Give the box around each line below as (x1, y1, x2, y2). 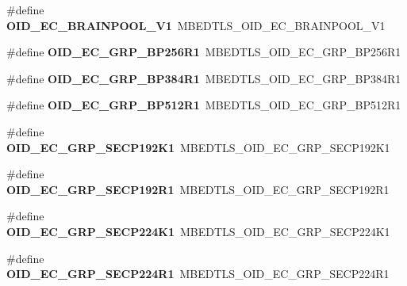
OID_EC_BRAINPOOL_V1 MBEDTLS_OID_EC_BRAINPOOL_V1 (6, 17, 386, 33)
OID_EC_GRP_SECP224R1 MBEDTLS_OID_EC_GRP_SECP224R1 (6, 265, 390, 282)
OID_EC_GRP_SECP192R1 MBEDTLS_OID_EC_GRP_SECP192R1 (6, 181, 390, 197)
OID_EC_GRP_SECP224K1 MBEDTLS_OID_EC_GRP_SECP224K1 (6, 223, 390, 239)
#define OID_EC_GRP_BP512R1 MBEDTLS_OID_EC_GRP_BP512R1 (6, 97, 401, 113)
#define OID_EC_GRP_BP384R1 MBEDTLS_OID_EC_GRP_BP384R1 (6, 70, 401, 86)
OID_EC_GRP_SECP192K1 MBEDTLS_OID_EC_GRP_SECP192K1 (6, 139, 390, 155)
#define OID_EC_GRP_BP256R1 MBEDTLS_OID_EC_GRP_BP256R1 (6, 44, 401, 60)
